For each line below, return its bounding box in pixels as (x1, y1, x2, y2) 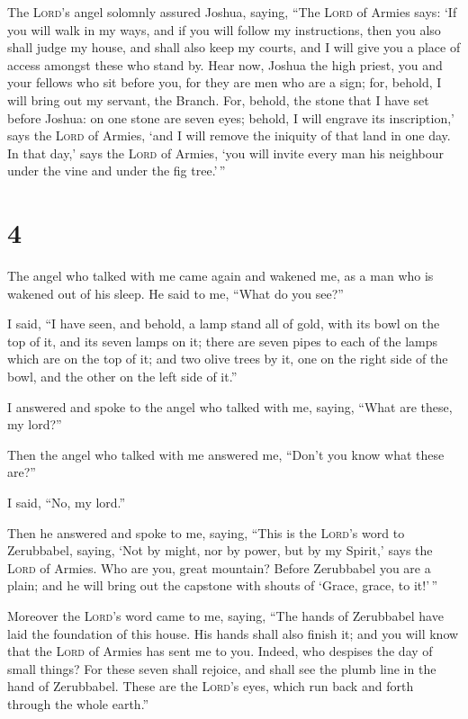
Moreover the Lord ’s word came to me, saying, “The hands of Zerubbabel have (7, 606, 444, 625)
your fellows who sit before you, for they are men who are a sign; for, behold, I (7, 73, 442, 92)
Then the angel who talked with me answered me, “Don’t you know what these (7, 445, 445, 463)
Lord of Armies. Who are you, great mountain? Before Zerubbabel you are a (7, 558, 431, 577)
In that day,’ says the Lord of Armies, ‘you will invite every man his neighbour (7, 143, 445, 162)
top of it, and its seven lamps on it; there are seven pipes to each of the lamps (7, 331, 438, 350)
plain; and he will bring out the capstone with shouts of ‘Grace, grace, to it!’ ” (7, 576, 438, 595)
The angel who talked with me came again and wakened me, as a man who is (7, 266, 434, 285)
